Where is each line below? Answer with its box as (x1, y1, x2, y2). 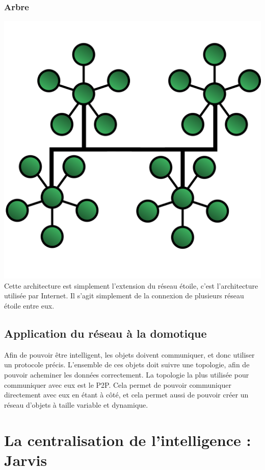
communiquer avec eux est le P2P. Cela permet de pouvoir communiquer (4, 379, 231, 390)
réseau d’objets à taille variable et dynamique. (4, 399, 148, 410)
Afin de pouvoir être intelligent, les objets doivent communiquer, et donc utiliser (4, 349, 255, 360)
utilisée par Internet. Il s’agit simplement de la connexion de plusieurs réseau (4, 290, 244, 301)
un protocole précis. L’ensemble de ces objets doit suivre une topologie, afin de (4, 359, 250, 370)
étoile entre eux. (4, 300, 55, 311)
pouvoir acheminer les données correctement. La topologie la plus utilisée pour (4, 369, 249, 380)
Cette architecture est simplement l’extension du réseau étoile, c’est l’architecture (4, 280, 258, 291)
